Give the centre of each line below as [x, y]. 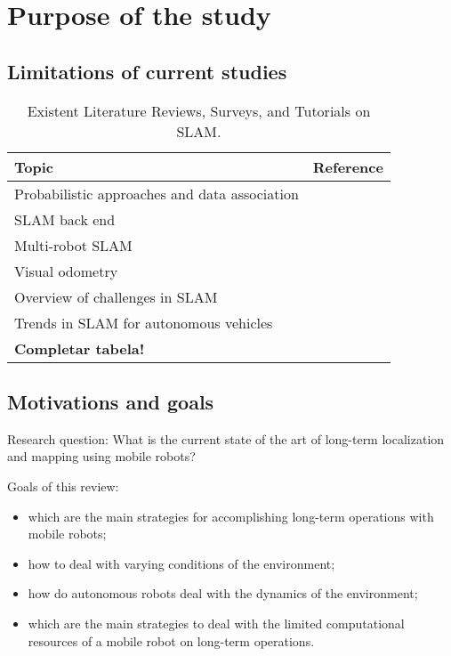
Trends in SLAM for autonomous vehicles [144, 322]
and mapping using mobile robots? [101, 456]
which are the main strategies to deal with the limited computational [216, 623]
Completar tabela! [80, 348]
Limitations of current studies [147, 71]
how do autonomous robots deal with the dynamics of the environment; [223, 593]
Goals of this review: [63, 486]
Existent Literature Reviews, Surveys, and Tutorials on [199, 110]
